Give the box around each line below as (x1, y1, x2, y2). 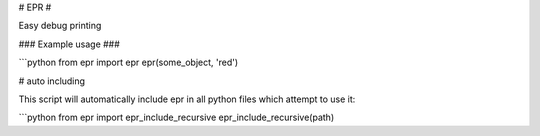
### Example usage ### (18, 38, 120, 50)
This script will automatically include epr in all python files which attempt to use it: (18, 93, 356, 105)
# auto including (18, 75, 85, 87)
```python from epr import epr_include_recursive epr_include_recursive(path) (18, 111, 335, 124)
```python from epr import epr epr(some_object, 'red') (18, 56, 239, 69)
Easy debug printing (18, 20, 102, 32)
